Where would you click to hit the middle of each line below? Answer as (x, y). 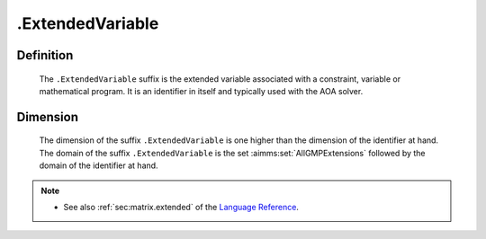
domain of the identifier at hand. (99, 165)
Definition (45, 55)
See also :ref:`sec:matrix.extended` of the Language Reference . (181, 207)
